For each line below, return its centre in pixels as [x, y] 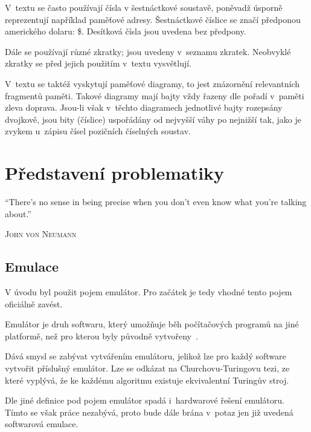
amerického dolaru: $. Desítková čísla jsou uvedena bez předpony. [126, 31]
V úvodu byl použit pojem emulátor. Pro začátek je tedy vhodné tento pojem [149, 292]
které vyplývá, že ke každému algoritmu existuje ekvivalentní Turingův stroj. [147, 380]
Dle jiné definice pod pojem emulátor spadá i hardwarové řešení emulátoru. [145, 400]
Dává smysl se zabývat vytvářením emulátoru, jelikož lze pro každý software [146, 356]
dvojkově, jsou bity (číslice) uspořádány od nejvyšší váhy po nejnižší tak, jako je [153, 119]
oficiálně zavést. [34, 303]
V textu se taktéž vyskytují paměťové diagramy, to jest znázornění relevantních [152, 83]
